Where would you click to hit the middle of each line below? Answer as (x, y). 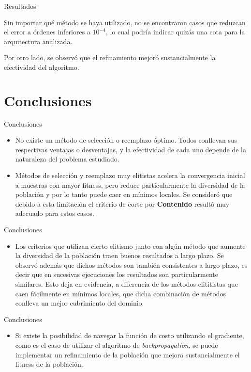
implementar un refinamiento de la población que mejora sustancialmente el (127, 354)
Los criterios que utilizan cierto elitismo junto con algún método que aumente (130, 246)
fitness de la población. (49, 364)
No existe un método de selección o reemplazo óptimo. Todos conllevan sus (126, 140)
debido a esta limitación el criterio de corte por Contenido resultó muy (122, 203)
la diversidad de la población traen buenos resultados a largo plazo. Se (119, 255)
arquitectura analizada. (38, 41)
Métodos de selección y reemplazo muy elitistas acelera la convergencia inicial (130, 175)
